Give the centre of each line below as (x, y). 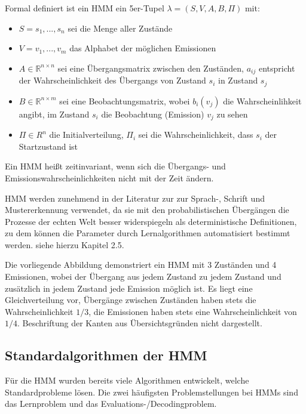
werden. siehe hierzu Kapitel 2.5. (65, 244)
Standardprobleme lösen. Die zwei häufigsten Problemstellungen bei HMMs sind (152, 392)
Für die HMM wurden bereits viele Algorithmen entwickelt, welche (127, 380)
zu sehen (232, 114)
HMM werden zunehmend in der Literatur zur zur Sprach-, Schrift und (135, 198)
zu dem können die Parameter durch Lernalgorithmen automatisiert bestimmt (148, 233)
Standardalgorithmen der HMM (106, 355)
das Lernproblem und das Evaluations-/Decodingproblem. (111, 404)
